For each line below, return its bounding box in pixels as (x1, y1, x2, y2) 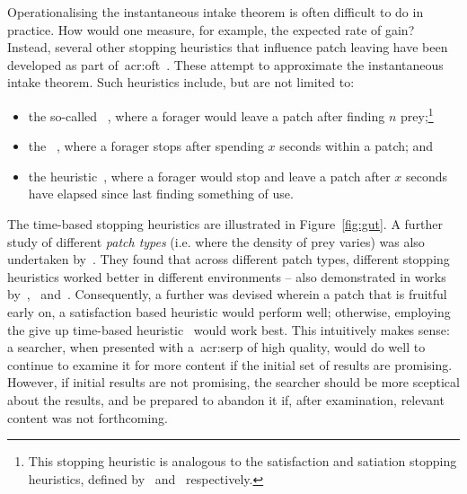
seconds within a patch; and (279, 137, 434, 155)
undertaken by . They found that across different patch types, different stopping (7, 250, 450, 269)
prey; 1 (401, 103, 434, 125)
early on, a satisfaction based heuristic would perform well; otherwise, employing (7, 302, 451, 321)
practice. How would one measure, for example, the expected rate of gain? (7, 20, 415, 39)
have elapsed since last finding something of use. (28, 184, 294, 203)
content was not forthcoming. (7, 408, 169, 427)
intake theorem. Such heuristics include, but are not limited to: (7, 73, 355, 92)
